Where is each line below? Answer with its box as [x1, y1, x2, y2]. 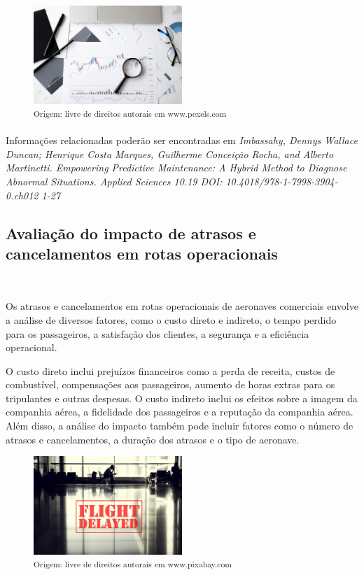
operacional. [6, 340, 57, 355]
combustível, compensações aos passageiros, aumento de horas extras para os [6, 377, 335, 392]
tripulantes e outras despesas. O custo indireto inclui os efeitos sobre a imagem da [6, 390, 358, 405]
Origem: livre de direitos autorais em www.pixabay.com [34, 558, 232, 570]
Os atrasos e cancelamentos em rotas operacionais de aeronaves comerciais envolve [6, 299, 358, 313]
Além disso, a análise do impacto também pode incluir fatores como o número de [6, 418, 353, 433]
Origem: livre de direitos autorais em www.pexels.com [34, 107, 227, 119]
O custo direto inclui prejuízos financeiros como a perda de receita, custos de [6, 363, 335, 378]
